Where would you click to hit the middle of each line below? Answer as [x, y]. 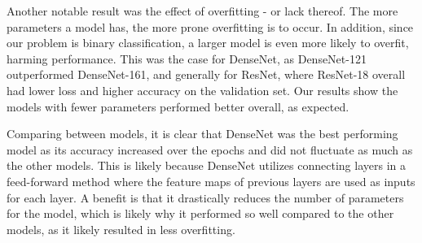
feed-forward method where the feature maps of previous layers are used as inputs [211, 181]
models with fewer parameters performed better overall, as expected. [178, 106]
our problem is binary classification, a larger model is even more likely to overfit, [208, 43]
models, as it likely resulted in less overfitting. [121, 229]
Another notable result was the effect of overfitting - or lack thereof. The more [202, 11]
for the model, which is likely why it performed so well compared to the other [200, 213]
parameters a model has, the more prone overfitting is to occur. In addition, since [210, 26]
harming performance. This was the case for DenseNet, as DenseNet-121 [187, 58]
